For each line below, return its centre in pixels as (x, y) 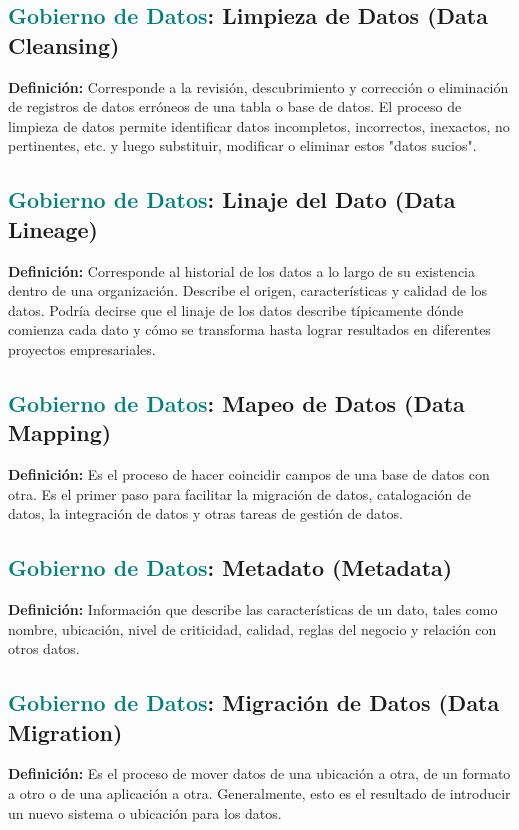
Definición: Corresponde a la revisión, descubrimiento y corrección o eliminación (258, 86)
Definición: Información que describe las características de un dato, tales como (253, 609)
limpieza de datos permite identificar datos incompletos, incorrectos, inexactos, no (259, 125)
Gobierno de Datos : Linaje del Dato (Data (232, 199)
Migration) (65, 731)
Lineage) (53, 228)
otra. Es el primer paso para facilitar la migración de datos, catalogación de (240, 493)
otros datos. (44, 648)
